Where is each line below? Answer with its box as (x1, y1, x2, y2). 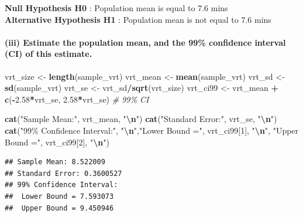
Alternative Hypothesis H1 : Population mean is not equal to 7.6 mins (5, 13, 271, 25)
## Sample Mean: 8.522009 (5, 158, 105, 167)
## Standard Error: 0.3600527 (5, 169, 122, 178)
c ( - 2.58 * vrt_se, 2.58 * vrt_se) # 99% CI (5, 93, 149, 105)
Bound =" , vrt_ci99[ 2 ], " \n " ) (5, 135, 109, 148)
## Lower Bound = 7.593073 (5, 192, 114, 201)
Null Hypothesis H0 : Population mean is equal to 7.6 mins (5, 2, 228, 13)
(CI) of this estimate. (5, 48, 92, 60)
